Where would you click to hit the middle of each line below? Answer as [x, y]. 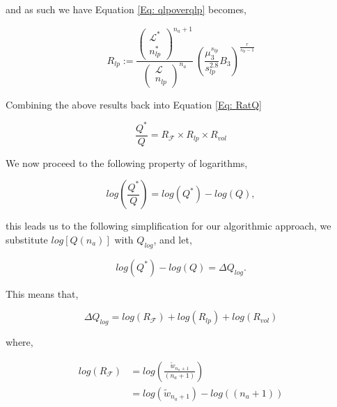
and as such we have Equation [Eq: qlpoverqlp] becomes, [126, 9]
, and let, [173, 239]
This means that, [42, 293]
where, [19, 342]
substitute [27, 239]
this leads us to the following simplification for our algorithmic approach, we [168, 226]
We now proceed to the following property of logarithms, [127, 162]
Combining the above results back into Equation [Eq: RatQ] [134, 104]
